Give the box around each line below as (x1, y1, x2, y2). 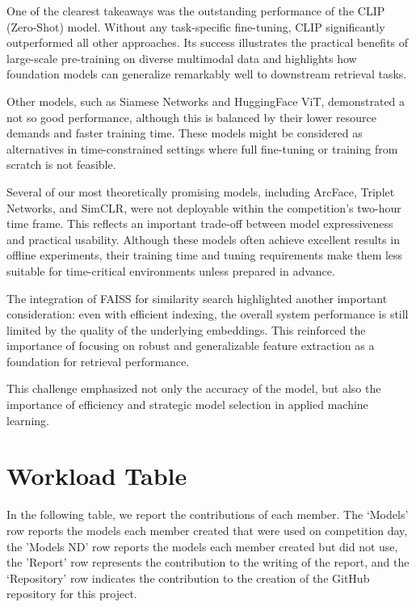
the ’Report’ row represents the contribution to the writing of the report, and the (6, 554, 410, 571)
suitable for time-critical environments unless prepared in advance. (6, 262, 335, 279)
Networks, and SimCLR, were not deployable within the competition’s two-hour (6, 199, 401, 216)
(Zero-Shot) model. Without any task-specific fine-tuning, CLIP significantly (6, 18, 385, 35)
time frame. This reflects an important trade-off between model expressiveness (6, 215, 393, 232)
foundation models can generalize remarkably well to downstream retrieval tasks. (6, 65, 407, 82)
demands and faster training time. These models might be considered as (6, 124, 363, 141)
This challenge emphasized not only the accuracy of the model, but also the (6, 380, 381, 397)
